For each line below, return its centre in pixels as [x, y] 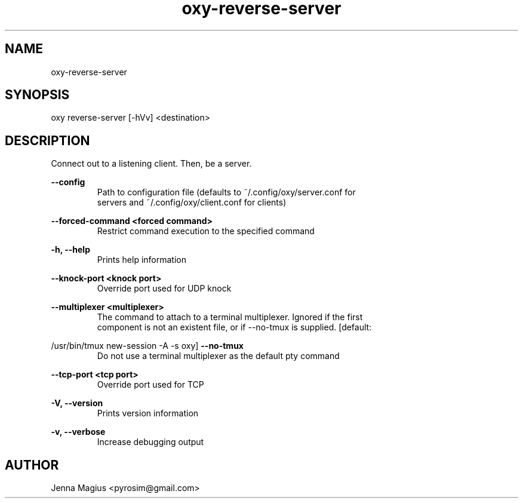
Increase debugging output [150, 442]
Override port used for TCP [150, 385]
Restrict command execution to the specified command [206, 231]
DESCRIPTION [47, 140]
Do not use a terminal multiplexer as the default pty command [218, 356]
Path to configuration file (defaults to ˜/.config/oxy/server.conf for [226, 192]
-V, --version [77, 403]
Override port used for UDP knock [164, 289]
